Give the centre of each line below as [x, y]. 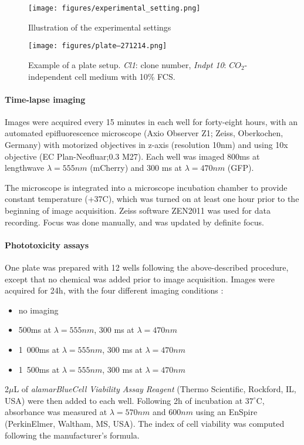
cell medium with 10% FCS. [125, 76]
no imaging [38, 310]
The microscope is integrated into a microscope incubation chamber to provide [146, 187]
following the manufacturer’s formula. [72, 435]
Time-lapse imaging [45, 99]
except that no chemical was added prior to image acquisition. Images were [140, 279]
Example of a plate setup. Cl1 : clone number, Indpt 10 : [127, 64]
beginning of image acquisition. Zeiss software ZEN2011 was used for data [138, 210]
